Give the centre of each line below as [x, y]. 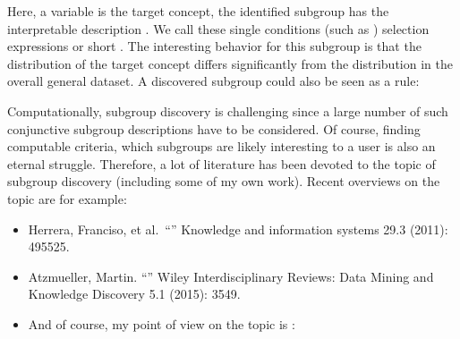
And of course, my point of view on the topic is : [162, 323]
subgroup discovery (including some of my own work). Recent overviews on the [224, 181]
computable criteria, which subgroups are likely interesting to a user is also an [221, 146]
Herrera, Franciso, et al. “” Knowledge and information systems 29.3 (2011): [238, 229]
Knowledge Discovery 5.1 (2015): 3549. [134, 294]
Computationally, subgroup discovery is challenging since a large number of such [228, 110]
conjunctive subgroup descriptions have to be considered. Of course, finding [214, 128]
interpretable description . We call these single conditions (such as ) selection [218, 28]
